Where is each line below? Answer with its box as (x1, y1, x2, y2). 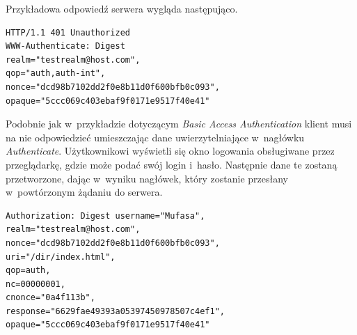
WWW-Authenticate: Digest (6, 41, 125, 52)
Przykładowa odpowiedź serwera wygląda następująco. (6, 1, 238, 15)
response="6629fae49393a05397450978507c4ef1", (6, 306, 225, 316)
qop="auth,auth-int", (6, 68, 106, 79)
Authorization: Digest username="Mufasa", (6, 210, 205, 221)
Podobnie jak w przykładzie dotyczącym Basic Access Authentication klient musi (6, 116, 352, 131)
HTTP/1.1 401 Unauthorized (6, 27, 130, 38)
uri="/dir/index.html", (6, 251, 116, 262)
